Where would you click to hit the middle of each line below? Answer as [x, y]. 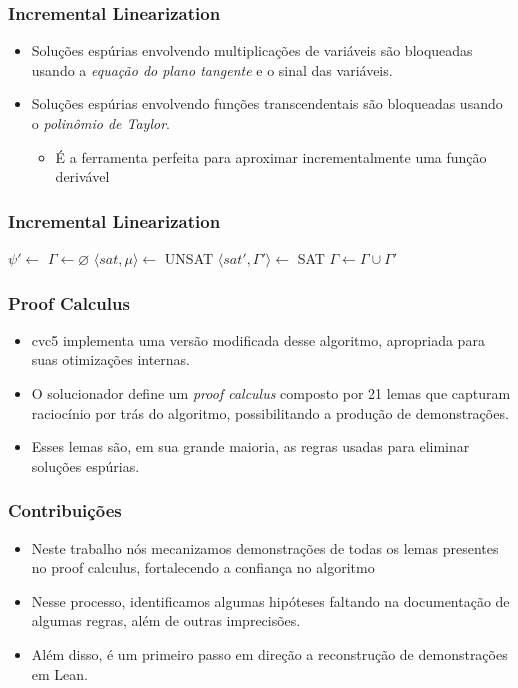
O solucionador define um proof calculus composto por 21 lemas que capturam [271, 393]
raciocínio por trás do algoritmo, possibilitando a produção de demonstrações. [270, 412]
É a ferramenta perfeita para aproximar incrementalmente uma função [271, 156]
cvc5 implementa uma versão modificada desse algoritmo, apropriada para [258, 339]
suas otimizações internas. [111, 359]
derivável [82, 176]
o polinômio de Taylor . [100, 123]
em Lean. [59, 673]
